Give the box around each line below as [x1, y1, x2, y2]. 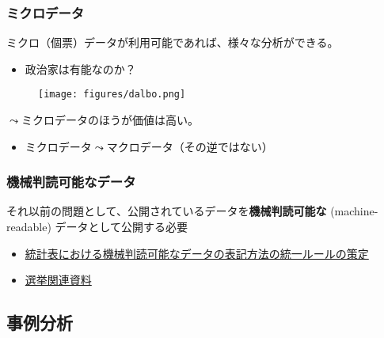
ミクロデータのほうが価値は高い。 [21, 112, 199, 128]
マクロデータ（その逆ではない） [106, 138, 273, 154]
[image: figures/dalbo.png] [38, 89, 186, 101]
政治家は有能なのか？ [25, 60, 136, 77]
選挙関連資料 [25, 272, 92, 288]
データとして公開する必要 [55, 218, 188, 235]
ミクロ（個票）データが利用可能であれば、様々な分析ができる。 [6, 34, 339, 51]
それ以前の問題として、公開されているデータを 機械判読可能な [6, 203, 327, 219]
